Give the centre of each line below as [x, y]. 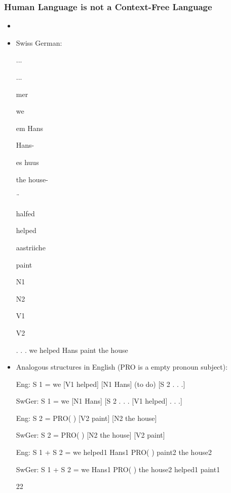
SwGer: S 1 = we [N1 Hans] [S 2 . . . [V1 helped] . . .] [99, 401]
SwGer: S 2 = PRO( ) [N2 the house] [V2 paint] [90, 435]
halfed [25, 213]
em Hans [30, 128]
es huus [27, 162]
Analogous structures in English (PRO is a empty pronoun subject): [122, 367]
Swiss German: [39, 42]
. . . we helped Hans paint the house [72, 350]
